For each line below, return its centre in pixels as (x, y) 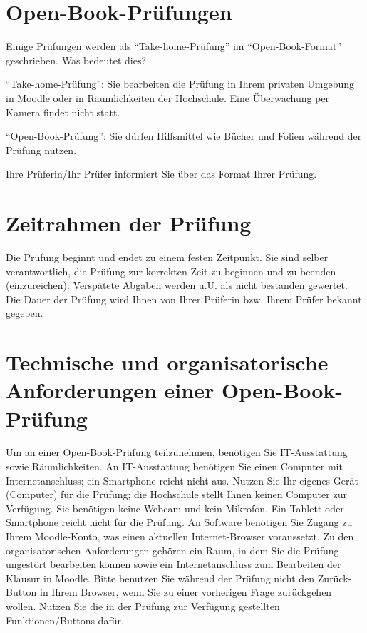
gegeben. (25, 313)
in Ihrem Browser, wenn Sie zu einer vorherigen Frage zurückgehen (186, 592)
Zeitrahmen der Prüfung (129, 223)
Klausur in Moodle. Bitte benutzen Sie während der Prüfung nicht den (160, 578)
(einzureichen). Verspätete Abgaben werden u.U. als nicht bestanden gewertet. (177, 285)
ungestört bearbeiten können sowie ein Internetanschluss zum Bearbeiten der (174, 564)
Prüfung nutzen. (41, 150)
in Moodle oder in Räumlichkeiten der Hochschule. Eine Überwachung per (168, 97)
